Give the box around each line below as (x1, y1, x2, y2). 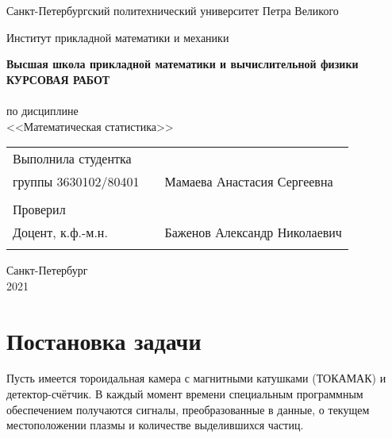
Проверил (13, 200, 66, 219)
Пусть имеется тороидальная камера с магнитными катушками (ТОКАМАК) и (6, 370, 386, 386)
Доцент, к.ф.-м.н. (13, 223, 108, 242)
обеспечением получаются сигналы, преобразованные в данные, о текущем (6, 401, 370, 417)
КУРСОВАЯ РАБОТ (6, 71, 110, 87)
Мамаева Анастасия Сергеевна (164, 172, 333, 191)
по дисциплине (6, 102, 79, 118)
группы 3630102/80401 (13, 172, 140, 191)
